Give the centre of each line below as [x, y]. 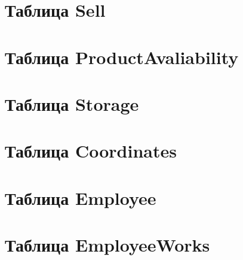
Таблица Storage [72, 103]
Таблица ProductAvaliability [122, 57]
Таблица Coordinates [91, 151]
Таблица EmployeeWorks [107, 245]
